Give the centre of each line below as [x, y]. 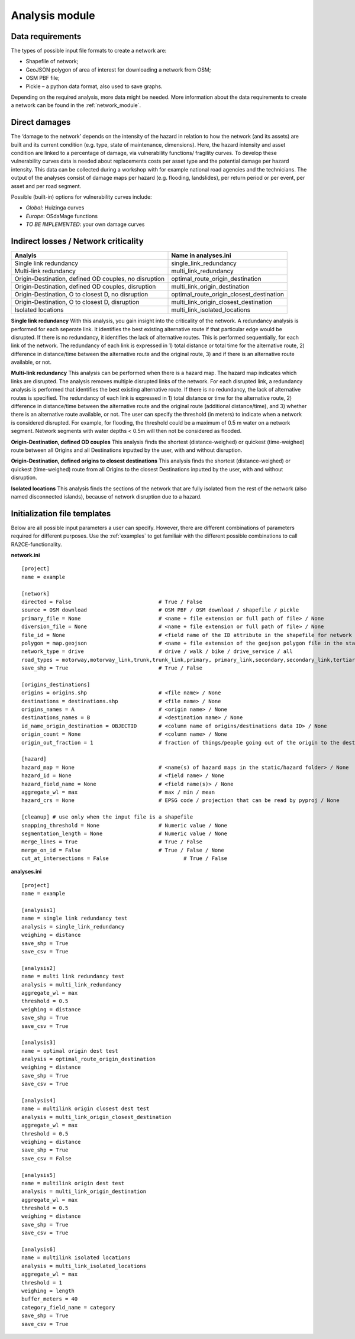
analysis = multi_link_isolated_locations [84, 1266]
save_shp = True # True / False [112, 668]
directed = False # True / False [112, 601]
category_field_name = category [68, 1307]
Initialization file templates [61, 514]
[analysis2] [39, 968]
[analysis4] [39, 1101]
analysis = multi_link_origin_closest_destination [96, 1117]
